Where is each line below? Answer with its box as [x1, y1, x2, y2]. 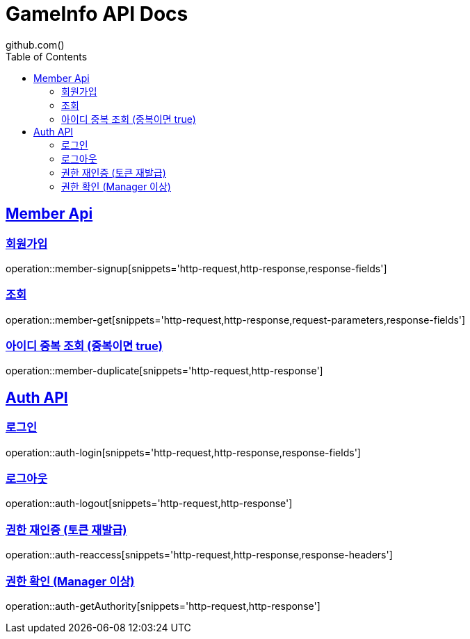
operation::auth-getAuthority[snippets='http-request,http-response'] [6, 599, 321, 612]
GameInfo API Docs [6, 2, 188, 26]
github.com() [6, 38, 65, 51]
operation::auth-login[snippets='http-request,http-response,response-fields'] [6, 446, 361, 458]
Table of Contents [6, 50, 88, 63]
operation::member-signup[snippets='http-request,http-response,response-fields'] [6, 262, 387, 274]
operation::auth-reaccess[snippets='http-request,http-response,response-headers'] [6, 549, 393, 561]
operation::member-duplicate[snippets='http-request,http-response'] [6, 365, 323, 377]
